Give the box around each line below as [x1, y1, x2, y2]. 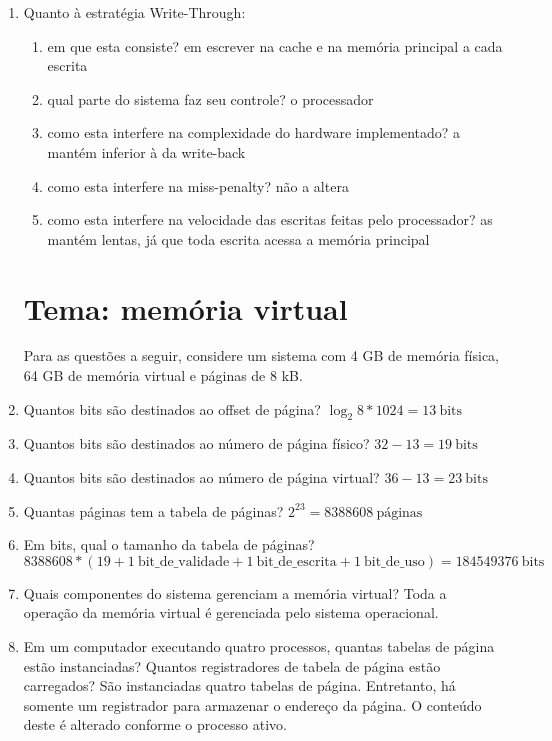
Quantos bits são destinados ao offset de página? [23, 398, 321, 419]
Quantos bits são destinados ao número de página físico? [23, 433, 370, 454]
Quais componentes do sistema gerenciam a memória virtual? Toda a [23, 582, 447, 603]
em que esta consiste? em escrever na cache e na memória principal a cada [47, 35, 503, 56]
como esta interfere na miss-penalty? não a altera [47, 175, 349, 196]
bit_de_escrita [256, 554, 337, 569]
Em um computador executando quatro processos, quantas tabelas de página [23, 636, 495, 657]
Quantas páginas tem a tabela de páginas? [23, 500, 284, 521]
